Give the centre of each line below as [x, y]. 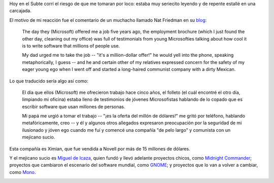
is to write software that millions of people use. [71, 46]
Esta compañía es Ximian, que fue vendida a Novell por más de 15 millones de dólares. [100, 149]
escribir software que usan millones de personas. [74, 106]
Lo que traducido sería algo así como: [49, 81]
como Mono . [23, 172]
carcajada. [20, 11]
